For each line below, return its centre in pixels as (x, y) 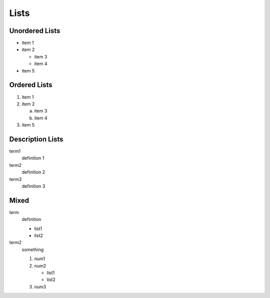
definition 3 (33, 186)
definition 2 (33, 172)
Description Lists (36, 139)
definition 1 (33, 158)
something (33, 249)
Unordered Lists (35, 31)
